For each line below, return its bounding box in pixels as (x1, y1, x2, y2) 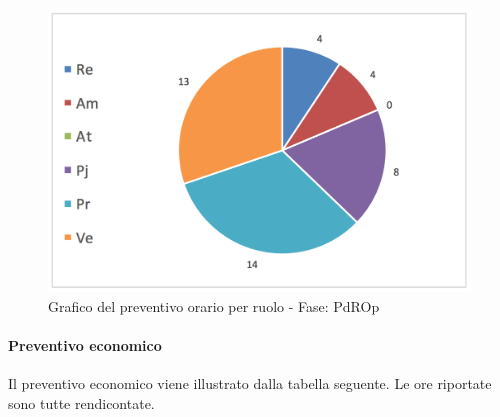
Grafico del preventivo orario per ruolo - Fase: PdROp (48, 296, 380, 317)
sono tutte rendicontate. (8, 393, 155, 414)
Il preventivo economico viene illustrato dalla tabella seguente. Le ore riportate (8, 373, 492, 394)
